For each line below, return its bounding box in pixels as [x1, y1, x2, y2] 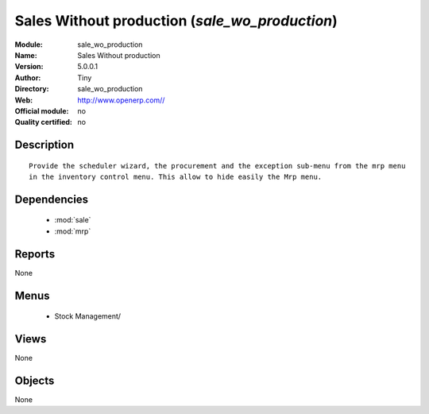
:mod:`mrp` [54, 226, 91, 236]
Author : [14, 72, 41, 83]
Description [14, 138, 75, 152]
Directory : [14, 84, 49, 94]
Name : [14, 50, 37, 60]
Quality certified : [14, 118, 73, 127]
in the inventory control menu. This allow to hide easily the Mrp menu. [29, 172, 323, 182]
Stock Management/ [54, 311, 122, 321]
